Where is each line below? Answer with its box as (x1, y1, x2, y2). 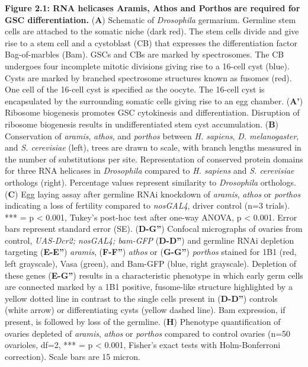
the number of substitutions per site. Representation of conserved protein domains (5, 152, 303, 165)
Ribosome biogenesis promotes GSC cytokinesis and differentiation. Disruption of (5, 106, 300, 119)
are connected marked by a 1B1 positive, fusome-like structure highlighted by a (5, 280, 293, 293)
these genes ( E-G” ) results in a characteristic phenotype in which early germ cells (5, 269, 303, 281)
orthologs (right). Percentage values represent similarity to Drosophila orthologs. (5, 175, 296, 188)
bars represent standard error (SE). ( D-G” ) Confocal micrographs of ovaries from (5, 222, 303, 235)
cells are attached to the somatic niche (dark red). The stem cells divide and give (5, 25, 299, 37)
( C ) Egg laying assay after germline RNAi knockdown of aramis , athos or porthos (5, 187, 301, 200)
